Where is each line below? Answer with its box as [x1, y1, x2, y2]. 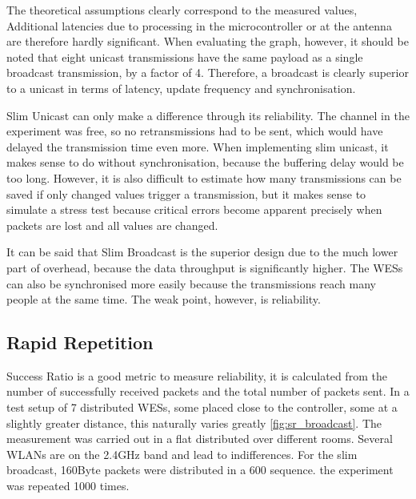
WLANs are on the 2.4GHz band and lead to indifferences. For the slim [6, 445, 358, 462]
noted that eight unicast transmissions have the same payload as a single [6, 48, 363, 65]
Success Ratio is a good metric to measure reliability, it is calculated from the [6, 367, 387, 384]
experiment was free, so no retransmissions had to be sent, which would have [6, 123, 383, 139]
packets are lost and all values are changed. [6, 216, 218, 233]
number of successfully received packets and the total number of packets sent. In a [6, 383, 410, 400]
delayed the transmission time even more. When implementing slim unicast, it [6, 138, 389, 155]
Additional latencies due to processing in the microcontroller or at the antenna [6, 17, 392, 34]
